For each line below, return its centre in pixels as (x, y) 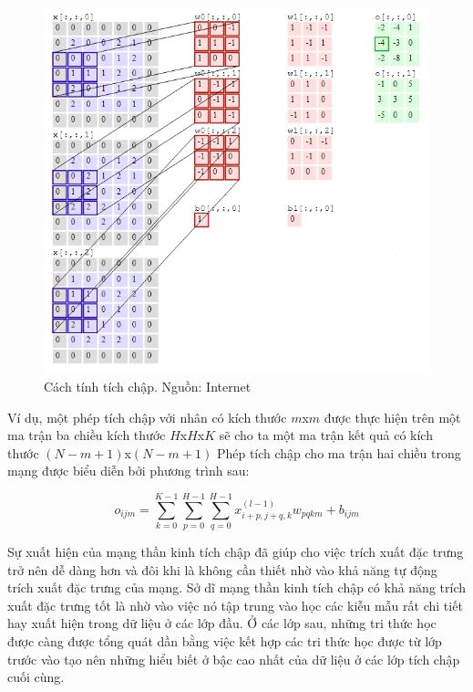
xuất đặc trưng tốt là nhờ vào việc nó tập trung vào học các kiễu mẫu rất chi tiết (235, 605)
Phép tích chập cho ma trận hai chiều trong (339, 452)
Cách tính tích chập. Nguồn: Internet (148, 386)
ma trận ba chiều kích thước (87, 435)
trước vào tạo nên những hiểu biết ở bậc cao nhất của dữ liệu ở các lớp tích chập (234, 659)
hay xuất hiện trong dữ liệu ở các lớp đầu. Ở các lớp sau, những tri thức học (222, 623)
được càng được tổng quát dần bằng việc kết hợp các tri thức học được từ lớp (225, 641)
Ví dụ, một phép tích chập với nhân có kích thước (147, 417)
